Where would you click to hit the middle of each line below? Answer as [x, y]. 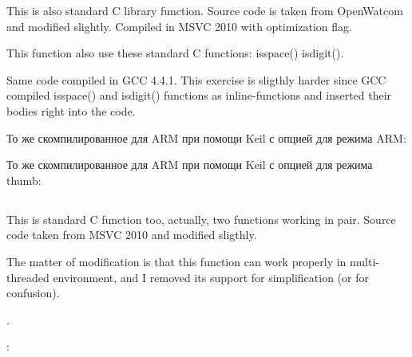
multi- [365, 261]
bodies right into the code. [71, 110]
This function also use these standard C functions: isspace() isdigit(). [175, 53]
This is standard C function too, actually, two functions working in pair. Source [201, 219]
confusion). [33, 293]
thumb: [24, 180]
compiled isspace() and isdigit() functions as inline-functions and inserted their [199, 95]
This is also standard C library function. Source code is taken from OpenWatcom [205, 10]
